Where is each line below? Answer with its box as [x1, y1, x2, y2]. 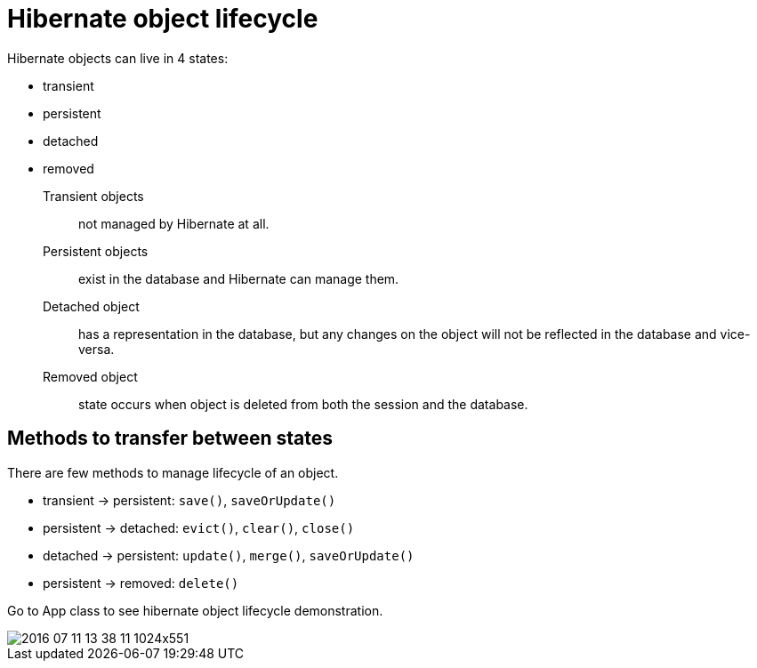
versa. [78, 341, 115, 357]
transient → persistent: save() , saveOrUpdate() [43, 492, 336, 508]
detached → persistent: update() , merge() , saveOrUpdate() [43, 547, 415, 563]
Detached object [43, 298, 140, 314]
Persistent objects [43, 243, 149, 259]
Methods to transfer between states [7, 427, 333, 450]
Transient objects [43, 188, 144, 204]
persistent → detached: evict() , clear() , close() [43, 519, 355, 535]
